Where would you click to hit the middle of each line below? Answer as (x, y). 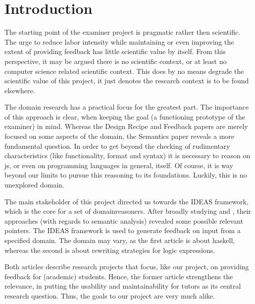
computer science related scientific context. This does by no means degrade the (124, 71)
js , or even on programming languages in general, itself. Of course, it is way (119, 165)
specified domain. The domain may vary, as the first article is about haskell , (120, 240)
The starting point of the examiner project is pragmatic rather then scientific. (123, 32)
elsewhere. (20, 90)
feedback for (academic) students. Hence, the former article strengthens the (119, 276)
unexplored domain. (35, 185)
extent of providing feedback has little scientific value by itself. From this (115, 51)
